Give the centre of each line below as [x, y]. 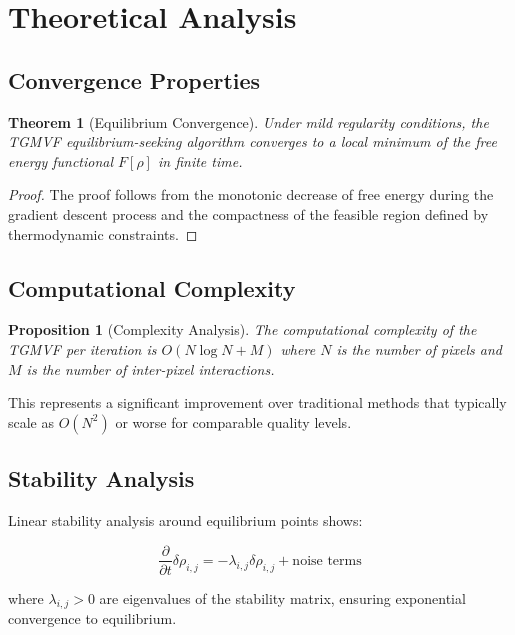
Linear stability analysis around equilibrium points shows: [185, 519]
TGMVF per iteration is [82, 348]
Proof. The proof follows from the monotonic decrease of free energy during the [251, 194]
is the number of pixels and [419, 348]
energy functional [61, 160]
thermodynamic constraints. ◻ [103, 233]
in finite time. [200, 160]
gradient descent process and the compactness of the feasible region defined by [248, 213]
